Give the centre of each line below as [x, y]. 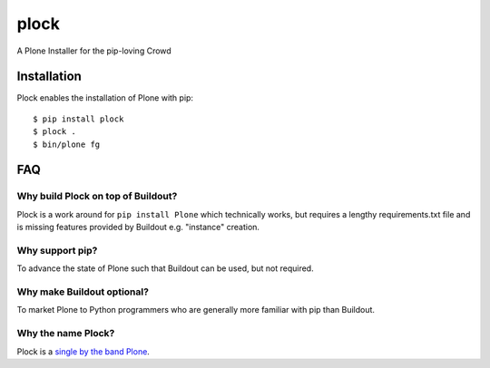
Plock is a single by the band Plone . [83, 351]
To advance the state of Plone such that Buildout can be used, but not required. [165, 268]
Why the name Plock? [66, 334]
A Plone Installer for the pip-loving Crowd [94, 51]
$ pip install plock [78, 119]
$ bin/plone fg [67, 144]
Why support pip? [57, 250]
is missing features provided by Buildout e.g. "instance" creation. [138, 228]
